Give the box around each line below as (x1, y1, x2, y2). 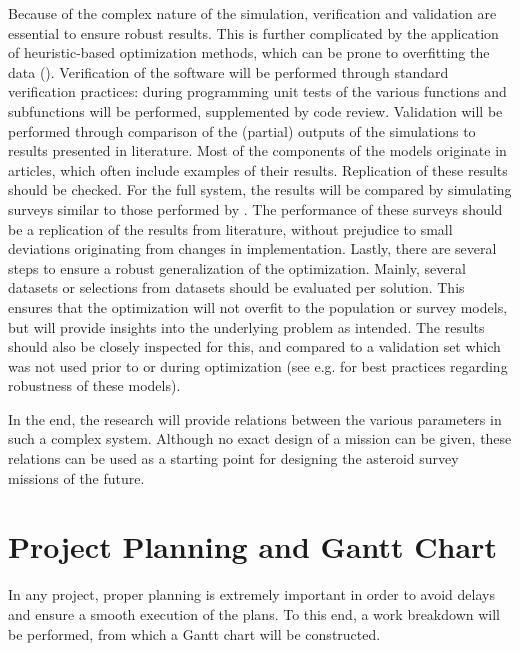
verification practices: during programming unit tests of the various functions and (8, 81, 507, 102)
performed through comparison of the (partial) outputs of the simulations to (8, 120, 476, 141)
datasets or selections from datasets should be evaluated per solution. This (8, 277, 465, 298)
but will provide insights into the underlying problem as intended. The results (8, 316, 485, 337)
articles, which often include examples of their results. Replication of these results (8, 159, 508, 180)
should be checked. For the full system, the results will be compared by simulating (8, 179, 512, 200)
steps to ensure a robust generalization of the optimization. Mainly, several (8, 257, 466, 278)
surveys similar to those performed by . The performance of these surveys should (8, 198, 503, 219)
